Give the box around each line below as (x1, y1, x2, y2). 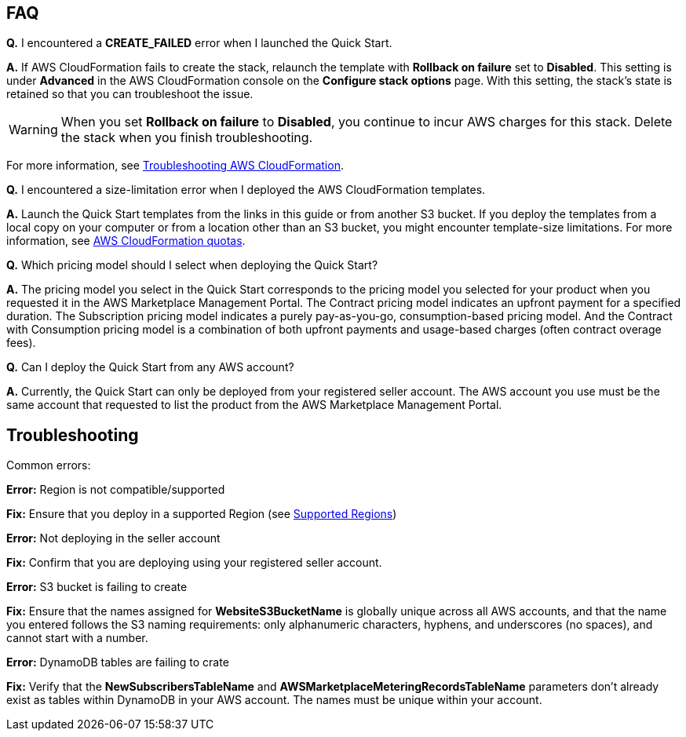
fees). (6, 336, 36, 350)
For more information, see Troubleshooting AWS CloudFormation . (6, 159, 344, 173)
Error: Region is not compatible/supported (6, 483, 225, 497)
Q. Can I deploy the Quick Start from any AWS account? (6, 360, 294, 374)
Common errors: (6, 458, 91, 472)
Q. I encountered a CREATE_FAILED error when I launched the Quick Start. (6, 36, 392, 50)
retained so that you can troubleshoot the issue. (6, 87, 254, 101)
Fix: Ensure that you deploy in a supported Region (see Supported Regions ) (6, 507, 397, 521)
